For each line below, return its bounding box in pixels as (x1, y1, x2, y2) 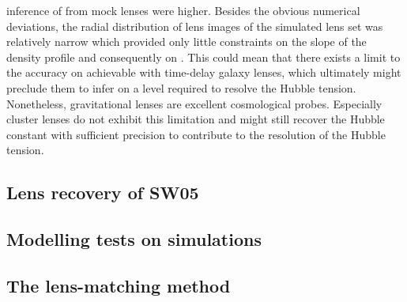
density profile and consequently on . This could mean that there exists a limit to (6, 48, 401, 65)
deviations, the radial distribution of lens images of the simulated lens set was (6, 17, 383, 34)
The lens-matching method (6, 273, 231, 297)
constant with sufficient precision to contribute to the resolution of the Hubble (6, 126, 386, 142)
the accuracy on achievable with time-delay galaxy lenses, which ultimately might (6, 64, 401, 81)
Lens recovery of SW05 (6, 180, 199, 205)
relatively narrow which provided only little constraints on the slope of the (6, 33, 367, 50)
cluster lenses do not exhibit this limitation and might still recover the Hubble (6, 111, 385, 127)
